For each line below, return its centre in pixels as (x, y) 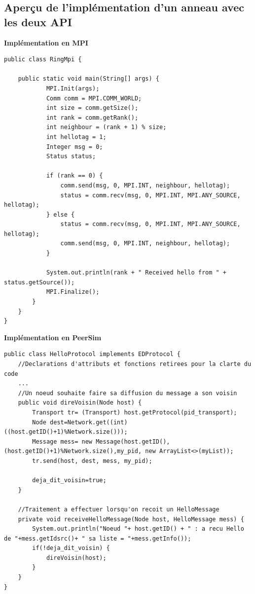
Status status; (71, 157)
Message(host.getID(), (133, 441)
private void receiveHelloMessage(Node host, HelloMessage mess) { (131, 519)
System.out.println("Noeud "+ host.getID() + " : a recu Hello (138, 529)
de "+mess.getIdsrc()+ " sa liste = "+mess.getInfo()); (98, 538)
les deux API (38, 22)
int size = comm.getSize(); (92, 108)
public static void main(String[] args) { (89, 79)
